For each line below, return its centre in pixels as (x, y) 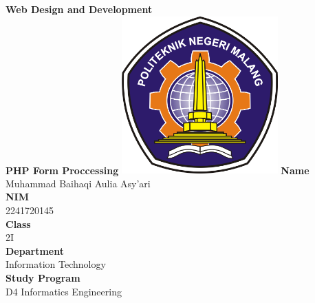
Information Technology (56, 264)
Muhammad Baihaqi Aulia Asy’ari (78, 183)
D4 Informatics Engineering (64, 291)
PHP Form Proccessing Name (157, 170)
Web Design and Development (79, 9)
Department (35, 250)
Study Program (43, 278)
